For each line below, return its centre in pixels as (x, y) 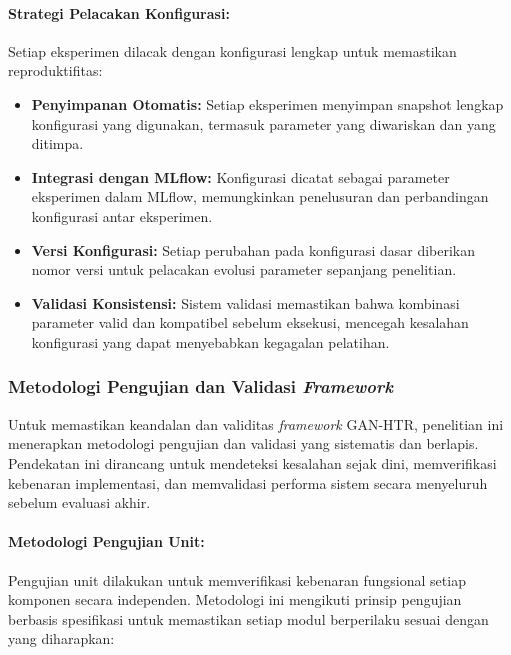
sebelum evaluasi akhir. (79, 502)
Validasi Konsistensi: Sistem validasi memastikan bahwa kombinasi (245, 302)
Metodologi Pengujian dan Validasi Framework (200, 386)
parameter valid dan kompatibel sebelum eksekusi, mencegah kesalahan (250, 322)
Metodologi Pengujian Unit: (106, 541)
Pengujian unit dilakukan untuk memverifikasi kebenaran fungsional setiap (237, 579)
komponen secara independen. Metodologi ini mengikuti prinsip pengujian (235, 599)
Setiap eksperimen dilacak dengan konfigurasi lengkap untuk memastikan (232, 50)
